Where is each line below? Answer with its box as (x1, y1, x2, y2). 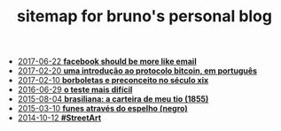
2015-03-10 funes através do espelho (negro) (17, 104, 188, 114)
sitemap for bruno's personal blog (16, 6, 273, 27)
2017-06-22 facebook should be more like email (17, 56, 197, 67)
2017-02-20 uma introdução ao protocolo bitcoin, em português (17, 65, 258, 76)
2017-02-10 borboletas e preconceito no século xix (17, 75, 209, 86)
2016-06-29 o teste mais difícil (17, 84, 133, 95)
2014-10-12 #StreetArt (17, 112, 102, 123)
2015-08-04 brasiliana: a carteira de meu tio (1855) (17, 94, 209, 104)
